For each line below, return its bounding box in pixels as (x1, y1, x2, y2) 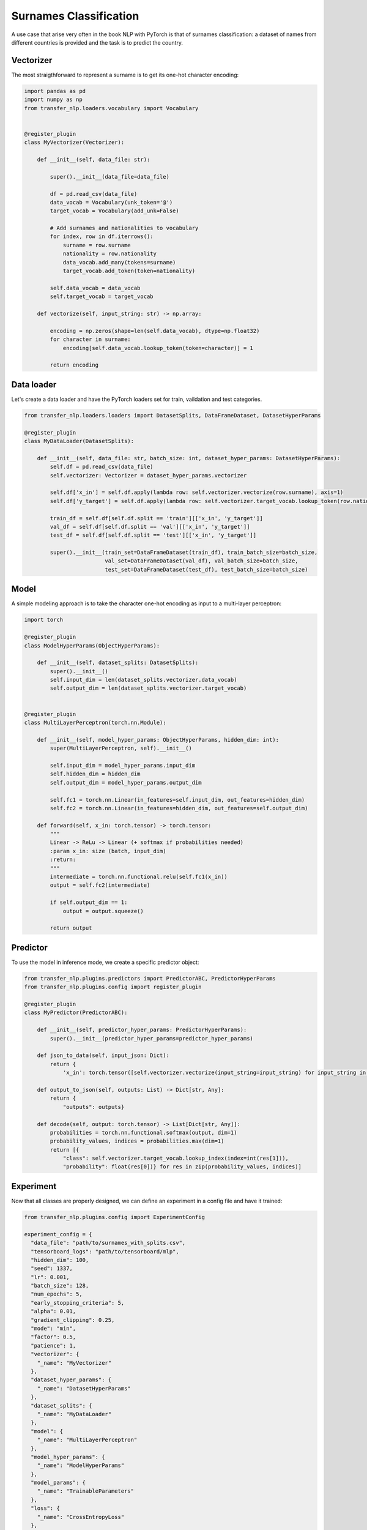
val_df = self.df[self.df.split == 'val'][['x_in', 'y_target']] (50, 523, 250, 530)
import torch (24, 616, 64, 624)
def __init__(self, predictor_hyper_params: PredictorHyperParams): (37, 1026, 247, 1034)
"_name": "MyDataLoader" (37, 1411, 112, 1417)
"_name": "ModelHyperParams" (37, 1462, 125, 1469)
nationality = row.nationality (62, 250, 157, 257)
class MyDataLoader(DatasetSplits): (24, 438, 135, 444)
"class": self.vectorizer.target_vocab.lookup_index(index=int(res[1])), (62, 1155, 289, 1162)
